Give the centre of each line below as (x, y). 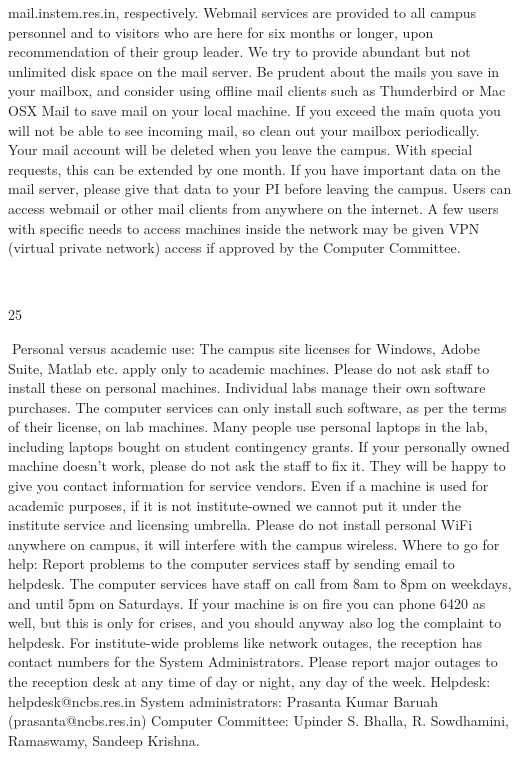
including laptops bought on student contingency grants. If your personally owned (259, 445)
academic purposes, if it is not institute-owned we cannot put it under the (235, 504)
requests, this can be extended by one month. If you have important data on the (254, 168)
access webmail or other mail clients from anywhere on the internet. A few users (253, 207)
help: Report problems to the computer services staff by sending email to (231, 563)
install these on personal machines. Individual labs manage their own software (247, 387)
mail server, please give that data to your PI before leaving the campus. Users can (260, 188)
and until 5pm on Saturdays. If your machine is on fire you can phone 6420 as (247, 602)
